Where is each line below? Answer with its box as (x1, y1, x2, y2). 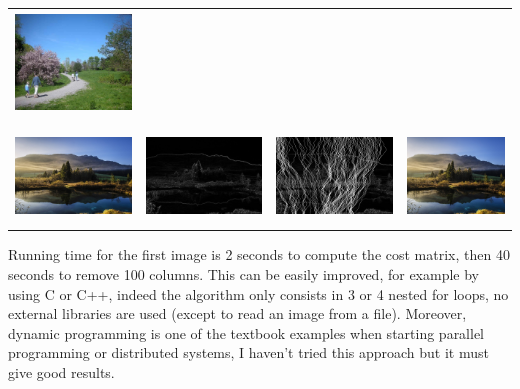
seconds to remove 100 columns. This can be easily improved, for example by (8, 264, 480, 285)
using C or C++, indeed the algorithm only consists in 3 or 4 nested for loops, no (8, 283, 509, 304)
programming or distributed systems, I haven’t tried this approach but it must (8, 342, 489, 363)
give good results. (8, 362, 115, 383)
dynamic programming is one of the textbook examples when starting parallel (8, 322, 485, 343)
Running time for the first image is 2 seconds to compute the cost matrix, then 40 (8, 244, 510, 265)
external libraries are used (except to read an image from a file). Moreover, (8, 303, 467, 324)
